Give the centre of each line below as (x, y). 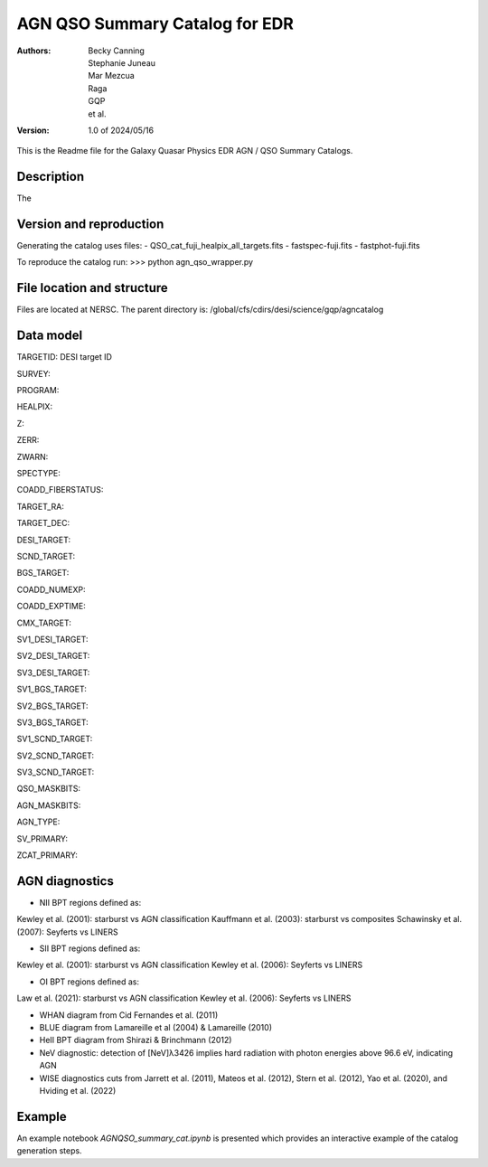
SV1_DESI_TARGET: (52, 639)
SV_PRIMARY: (42, 838)
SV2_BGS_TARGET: (53, 706)
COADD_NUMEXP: (51, 589)
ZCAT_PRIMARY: (47, 855)
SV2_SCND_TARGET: (56, 756)
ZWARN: (33, 456)
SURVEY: (33, 373)
